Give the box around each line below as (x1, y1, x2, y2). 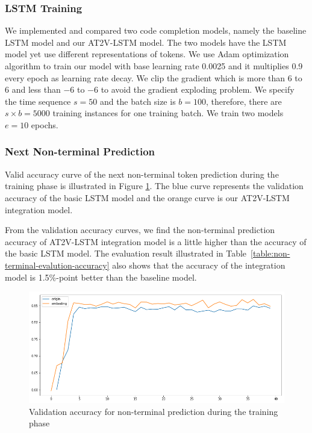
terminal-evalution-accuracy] (5, 258, 110, 271)
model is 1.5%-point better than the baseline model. (5, 270, 197, 283)
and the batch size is (99, 95, 176, 107)
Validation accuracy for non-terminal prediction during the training (29, 405, 278, 417)
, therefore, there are (205, 95, 282, 107)
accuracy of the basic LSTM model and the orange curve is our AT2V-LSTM (5, 191, 290, 204)
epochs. (31, 118, 58, 131)
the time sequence (5, 95, 71, 107)
